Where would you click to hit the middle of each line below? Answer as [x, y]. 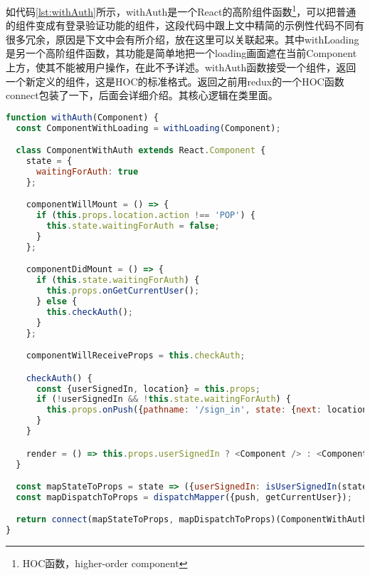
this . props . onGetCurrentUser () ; [123, 291]
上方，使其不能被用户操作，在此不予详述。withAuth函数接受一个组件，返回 [181, 67]
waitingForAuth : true [87, 171]
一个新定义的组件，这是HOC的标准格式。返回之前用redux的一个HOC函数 [175, 81]
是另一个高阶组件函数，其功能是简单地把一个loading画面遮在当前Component [181, 53]
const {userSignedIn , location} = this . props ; [148, 389]
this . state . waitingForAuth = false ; [133, 226]
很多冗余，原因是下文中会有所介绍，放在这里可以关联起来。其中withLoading [183, 39]
